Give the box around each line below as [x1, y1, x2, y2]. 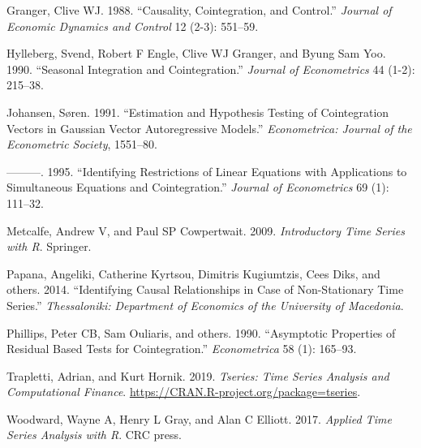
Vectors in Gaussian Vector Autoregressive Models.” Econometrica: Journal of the [6, 119, 412, 136]
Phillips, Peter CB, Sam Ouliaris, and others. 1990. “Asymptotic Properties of [6, 324, 396, 341]
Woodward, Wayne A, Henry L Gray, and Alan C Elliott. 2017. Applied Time [6, 410, 392, 427]
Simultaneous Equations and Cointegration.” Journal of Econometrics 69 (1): [6, 179, 389, 196]
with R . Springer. [6, 238, 92, 255]
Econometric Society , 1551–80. [6, 136, 157, 153]
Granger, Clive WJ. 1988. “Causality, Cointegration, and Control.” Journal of [6, 2, 392, 18]
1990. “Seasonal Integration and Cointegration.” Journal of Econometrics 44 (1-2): [6, 60, 415, 77]
